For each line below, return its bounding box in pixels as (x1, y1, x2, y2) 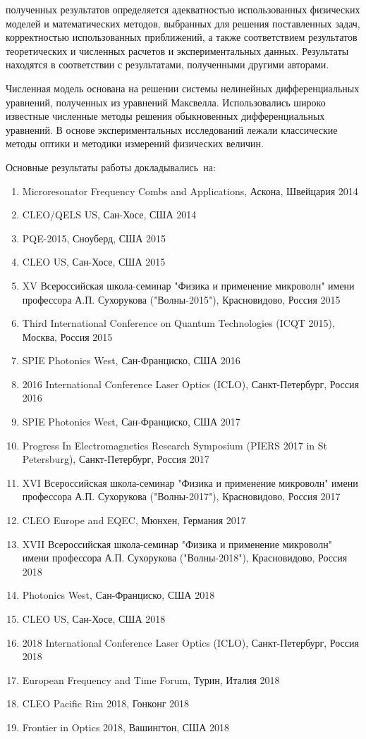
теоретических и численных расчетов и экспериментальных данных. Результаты (6, 43, 349, 58)
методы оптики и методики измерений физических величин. (6, 136, 264, 151)
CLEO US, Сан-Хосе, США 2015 (22, 254, 166, 269)
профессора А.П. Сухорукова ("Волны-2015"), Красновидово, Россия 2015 (22, 292, 341, 306)
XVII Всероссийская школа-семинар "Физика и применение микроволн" (22, 536, 332, 551)
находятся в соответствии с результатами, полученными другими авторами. (6, 57, 329, 72)
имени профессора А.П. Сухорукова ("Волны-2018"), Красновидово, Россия (22, 550, 348, 565)
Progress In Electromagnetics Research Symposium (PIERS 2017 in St (22, 437, 327, 452)
